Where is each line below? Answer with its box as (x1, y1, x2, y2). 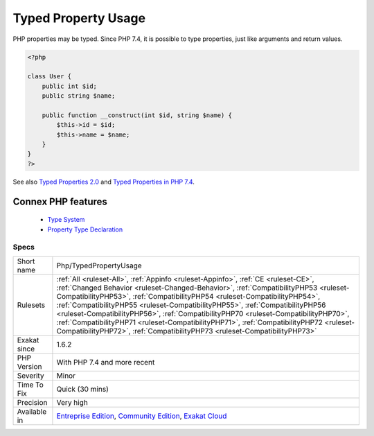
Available (17, 406, 47, 416)
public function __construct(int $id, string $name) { (42, 111, 232, 119)
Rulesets (17, 300, 45, 310)
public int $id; (42, 82, 97, 90)
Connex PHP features (12, 195, 107, 207)
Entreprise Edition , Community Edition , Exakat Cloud (56, 411, 227, 421)
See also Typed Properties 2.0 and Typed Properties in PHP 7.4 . (12, 177, 195, 186)
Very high (56, 397, 88, 407)
